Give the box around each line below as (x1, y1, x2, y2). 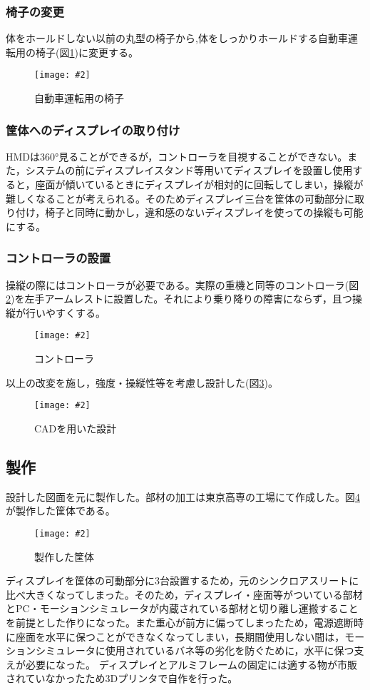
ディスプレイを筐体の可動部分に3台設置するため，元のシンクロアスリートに (6, 573, 359, 588)
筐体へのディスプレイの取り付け (6, 121, 180, 138)
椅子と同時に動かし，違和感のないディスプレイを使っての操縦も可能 (45, 205, 364, 220)
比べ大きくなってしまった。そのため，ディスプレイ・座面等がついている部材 (6, 587, 363, 602)
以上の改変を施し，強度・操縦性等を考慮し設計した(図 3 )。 (6, 375, 278, 390)
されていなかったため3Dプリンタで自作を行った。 (6, 671, 238, 686)
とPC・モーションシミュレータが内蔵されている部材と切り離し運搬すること (6, 601, 359, 616)
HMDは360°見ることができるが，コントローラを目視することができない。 (6, 148, 348, 163)
